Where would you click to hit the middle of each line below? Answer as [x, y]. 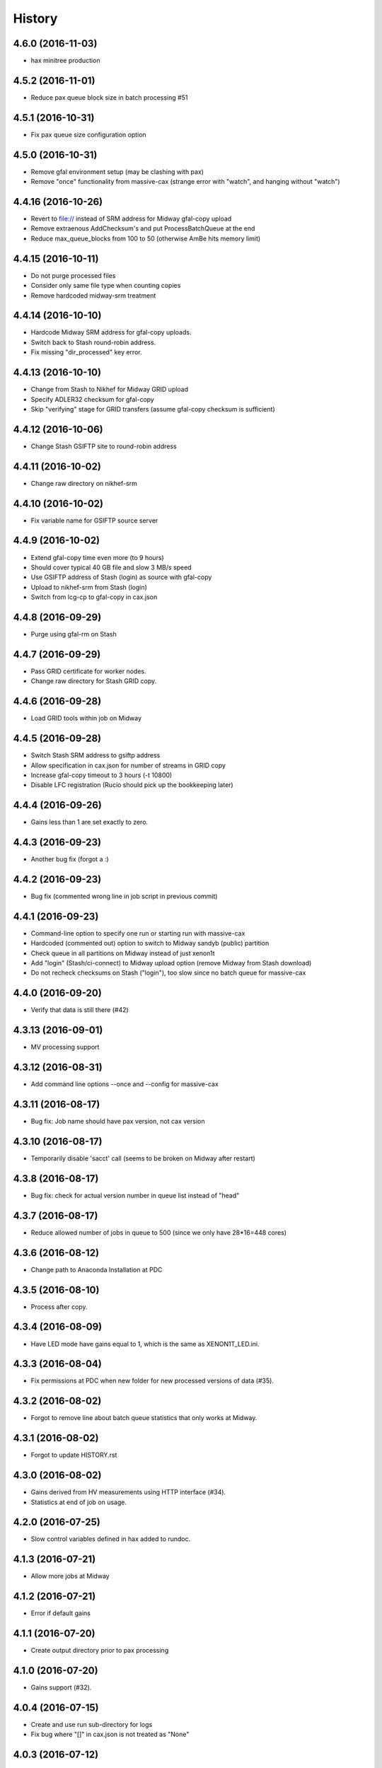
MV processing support [65, 1047]
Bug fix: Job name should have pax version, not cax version [118, 1122]
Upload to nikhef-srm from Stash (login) [89, 587]
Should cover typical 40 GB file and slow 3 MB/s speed [111, 567]
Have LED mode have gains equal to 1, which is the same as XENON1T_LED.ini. [145, 1344]
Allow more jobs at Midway [70, 1576]
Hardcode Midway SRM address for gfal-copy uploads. [111, 332]
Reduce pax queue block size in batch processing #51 [109, 97]
